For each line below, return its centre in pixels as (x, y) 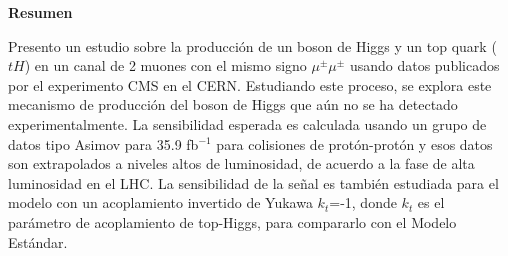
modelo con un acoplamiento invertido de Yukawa (160, 202)
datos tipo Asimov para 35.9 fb (103, 143)
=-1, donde (363, 202)
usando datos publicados (424, 65)
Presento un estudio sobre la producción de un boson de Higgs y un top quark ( (252, 45)
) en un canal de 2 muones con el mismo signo (165, 65)
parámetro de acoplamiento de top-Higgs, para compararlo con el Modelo (232, 221)
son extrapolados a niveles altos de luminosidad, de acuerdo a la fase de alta (241, 163)
